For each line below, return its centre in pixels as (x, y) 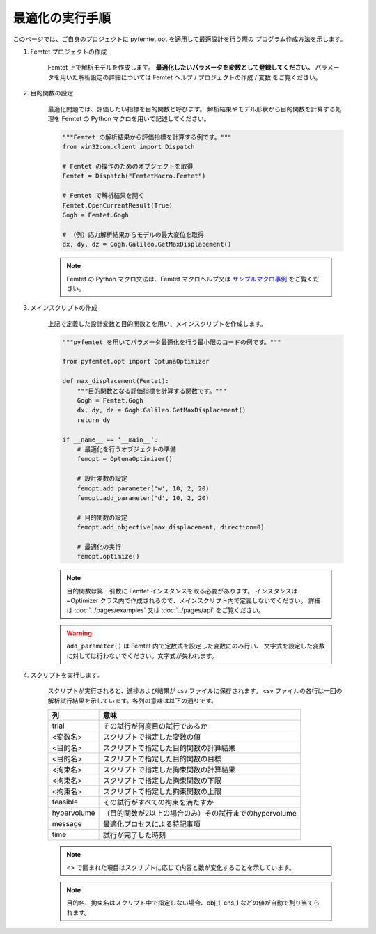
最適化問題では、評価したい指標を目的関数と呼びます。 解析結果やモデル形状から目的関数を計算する (191, 109)
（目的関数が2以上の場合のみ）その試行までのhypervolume (200, 814)
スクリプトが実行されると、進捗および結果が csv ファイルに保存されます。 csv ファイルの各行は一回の (195, 691)
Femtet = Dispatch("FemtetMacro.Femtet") (134, 176)
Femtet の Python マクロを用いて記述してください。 (136, 118)
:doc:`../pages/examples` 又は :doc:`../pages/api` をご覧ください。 (169, 610)
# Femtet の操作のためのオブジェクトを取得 (128, 166)
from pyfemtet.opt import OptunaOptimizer (136, 361)
